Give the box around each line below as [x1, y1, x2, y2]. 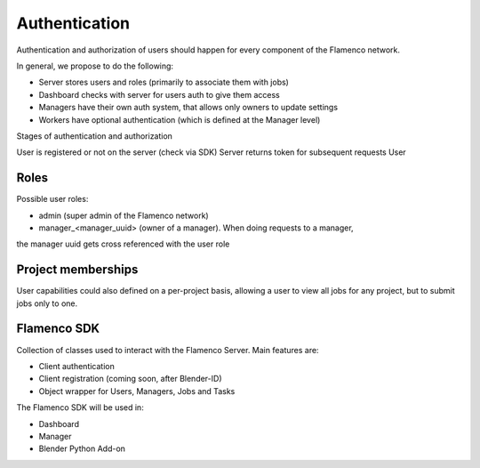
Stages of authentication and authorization [16, 130, 173, 141]
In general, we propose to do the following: [16, 61, 173, 71]
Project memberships [16, 262, 139, 278]
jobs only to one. [16, 298, 78, 309]
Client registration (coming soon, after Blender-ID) [38, 374, 222, 384]
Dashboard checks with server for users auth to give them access [38, 89, 280, 100]
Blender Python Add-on [38, 443, 126, 454]
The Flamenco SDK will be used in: [16, 402, 144, 413]
